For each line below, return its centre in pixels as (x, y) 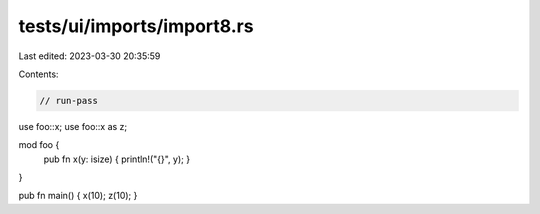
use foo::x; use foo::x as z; (73, 126)
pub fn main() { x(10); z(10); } (78, 196)
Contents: (38, 74)
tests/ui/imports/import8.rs (136, 26)
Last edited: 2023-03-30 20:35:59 (89, 56)
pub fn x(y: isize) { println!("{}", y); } (116, 159)
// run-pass (69, 100)
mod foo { (39, 145)
